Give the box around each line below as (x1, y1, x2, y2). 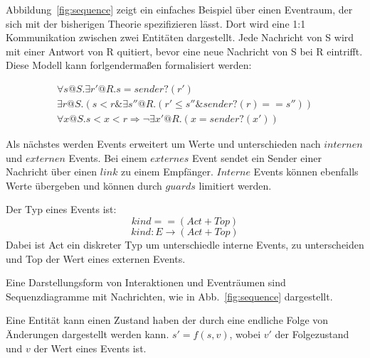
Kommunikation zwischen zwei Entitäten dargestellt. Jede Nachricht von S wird (6, 30, 354, 45)
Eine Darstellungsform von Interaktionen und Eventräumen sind (6, 275, 286, 290)
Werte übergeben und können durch (6, 178, 162, 192)
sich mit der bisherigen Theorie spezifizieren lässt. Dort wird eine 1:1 (6, 16, 306, 31)
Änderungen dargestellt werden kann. (6, 327, 169, 341)
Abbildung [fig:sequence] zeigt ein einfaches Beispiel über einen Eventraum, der (6, 2, 353, 16)
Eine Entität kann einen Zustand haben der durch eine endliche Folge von (6, 313, 329, 327)
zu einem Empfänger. (121, 164, 213, 179)
